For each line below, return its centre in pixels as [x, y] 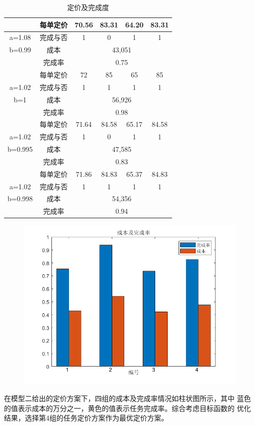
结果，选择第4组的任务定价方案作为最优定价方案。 [86, 418]
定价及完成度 [88, 7]
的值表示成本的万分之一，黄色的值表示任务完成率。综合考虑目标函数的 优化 [127, 408]
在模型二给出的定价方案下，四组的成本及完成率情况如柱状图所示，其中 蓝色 [127, 398]
